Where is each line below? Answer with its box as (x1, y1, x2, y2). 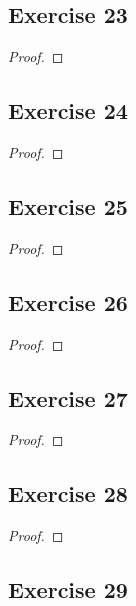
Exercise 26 (8, 286, 128, 317)
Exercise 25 (8, 190, 128, 221)
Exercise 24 (8, 95, 128, 126)
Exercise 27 (8, 382, 128, 413)
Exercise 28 (8, 478, 128, 509)
